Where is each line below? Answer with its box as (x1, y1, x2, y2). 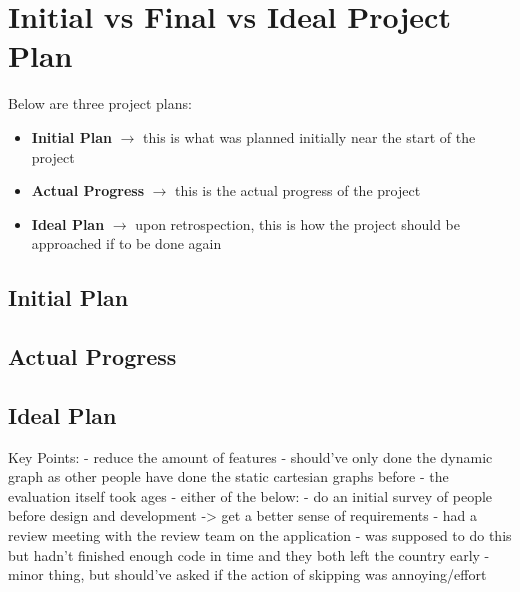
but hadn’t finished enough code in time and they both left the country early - (8, 544, 490, 565)
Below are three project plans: (8, 93, 192, 114)
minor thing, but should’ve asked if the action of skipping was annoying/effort (8, 564, 487, 585)
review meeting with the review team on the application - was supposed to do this (8, 525, 512, 546)
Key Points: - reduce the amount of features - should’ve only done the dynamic (8, 446, 493, 467)
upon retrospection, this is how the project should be (135, 213, 460, 234)
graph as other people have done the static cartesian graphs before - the (8, 466, 449, 487)
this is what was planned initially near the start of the (143, 126, 476, 147)
